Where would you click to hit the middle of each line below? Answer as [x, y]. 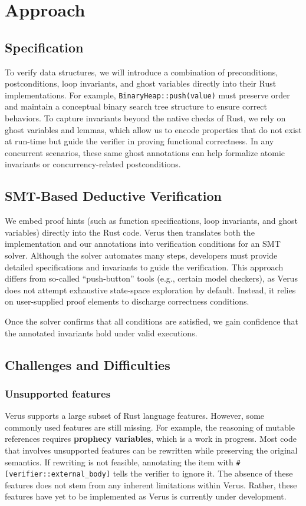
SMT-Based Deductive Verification [113, 196]
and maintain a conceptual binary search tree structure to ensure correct [136, 106]
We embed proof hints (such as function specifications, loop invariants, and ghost [151, 221]
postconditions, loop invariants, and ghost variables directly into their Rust [141, 83]
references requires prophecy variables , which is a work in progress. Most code [151, 439]
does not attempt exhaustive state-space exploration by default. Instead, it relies [150, 290]
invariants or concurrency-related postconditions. [93, 164]
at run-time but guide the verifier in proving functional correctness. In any [139, 141]
